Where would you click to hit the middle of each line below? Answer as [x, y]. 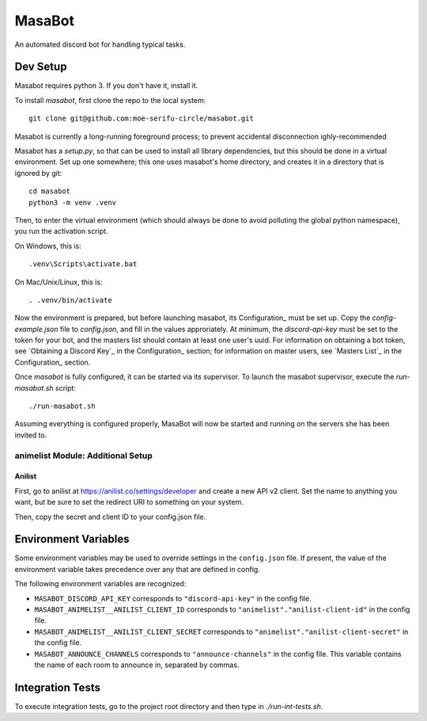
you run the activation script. [61, 231]
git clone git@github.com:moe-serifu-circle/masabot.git [142, 118]
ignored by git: [38, 173]
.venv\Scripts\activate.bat [83, 264]
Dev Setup [41, 67]
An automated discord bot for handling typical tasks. [100, 44]
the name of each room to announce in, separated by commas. [137, 665]
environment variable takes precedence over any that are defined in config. [137, 569]
